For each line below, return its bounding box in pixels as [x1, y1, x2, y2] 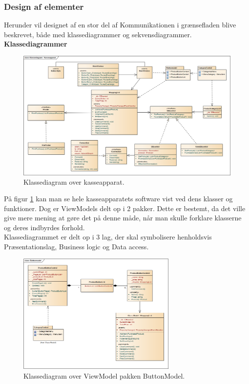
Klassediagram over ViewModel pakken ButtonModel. [23, 370, 185, 381]
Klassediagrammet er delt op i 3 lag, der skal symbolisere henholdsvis [4, 232, 212, 242]
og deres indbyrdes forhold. [4, 222, 85, 232]
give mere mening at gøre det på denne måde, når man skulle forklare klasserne [4, 213, 242, 223]
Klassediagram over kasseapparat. [23, 177, 124, 187]
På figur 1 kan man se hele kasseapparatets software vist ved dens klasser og [4, 193, 233, 204]
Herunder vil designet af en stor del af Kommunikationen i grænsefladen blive [4, 20, 236, 30]
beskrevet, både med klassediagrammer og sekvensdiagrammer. [4, 29, 192, 39]
